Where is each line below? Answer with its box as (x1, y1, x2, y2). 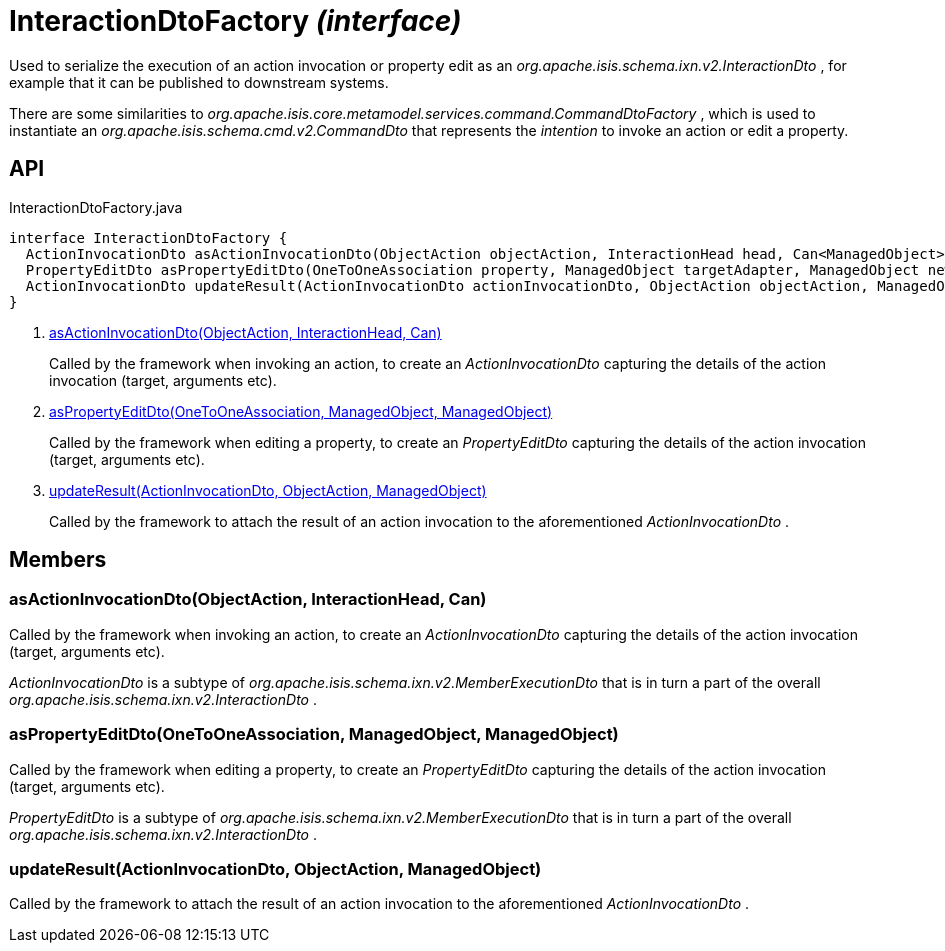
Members (9, 547, 107, 573)
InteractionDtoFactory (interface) (9, 4, 462, 38)
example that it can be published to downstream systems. (9, 73, 389, 91)
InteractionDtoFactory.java (9, 198, 183, 216)
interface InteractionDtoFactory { (9, 229, 288, 246)
